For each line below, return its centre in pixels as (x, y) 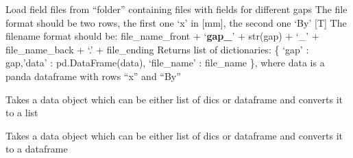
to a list (22, 113)
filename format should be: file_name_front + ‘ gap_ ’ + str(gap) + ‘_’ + (162, 36)
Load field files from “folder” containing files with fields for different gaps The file (176, 9)
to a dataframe (37, 149)
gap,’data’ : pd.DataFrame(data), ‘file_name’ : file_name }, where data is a (165, 63)
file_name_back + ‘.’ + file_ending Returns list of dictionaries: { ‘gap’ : (157, 49)
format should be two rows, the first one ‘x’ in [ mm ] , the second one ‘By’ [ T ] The (176, 22)
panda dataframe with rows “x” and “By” (93, 76)
